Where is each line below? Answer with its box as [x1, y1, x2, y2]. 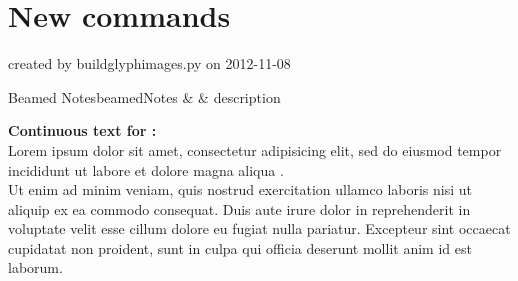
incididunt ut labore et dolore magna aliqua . [8, 159, 284, 180]
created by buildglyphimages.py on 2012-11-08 [8, 53, 291, 74]
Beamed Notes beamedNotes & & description [8, 86, 281, 107]
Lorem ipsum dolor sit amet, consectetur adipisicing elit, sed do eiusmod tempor [8, 139, 502, 160]
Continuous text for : [8, 120, 157, 141]
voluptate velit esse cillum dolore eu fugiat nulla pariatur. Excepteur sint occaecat [8, 218, 511, 239]
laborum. [8, 257, 63, 278]
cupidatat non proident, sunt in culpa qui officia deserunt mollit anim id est [8, 237, 472, 258]
